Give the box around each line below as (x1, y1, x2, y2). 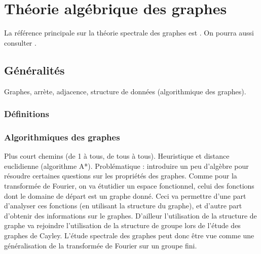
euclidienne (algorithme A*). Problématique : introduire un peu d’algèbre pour (4, 160, 249, 171)
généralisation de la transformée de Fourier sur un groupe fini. (4, 240, 197, 250)
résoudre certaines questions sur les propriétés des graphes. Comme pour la (4, 170, 237, 181)
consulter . (4, 37, 36, 48)
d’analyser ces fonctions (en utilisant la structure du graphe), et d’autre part (4, 200, 242, 211)
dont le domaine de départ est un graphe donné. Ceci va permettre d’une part (4, 190, 246, 201)
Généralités (4, 62, 65, 78)
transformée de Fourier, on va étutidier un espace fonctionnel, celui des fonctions (4, 180, 254, 191)
